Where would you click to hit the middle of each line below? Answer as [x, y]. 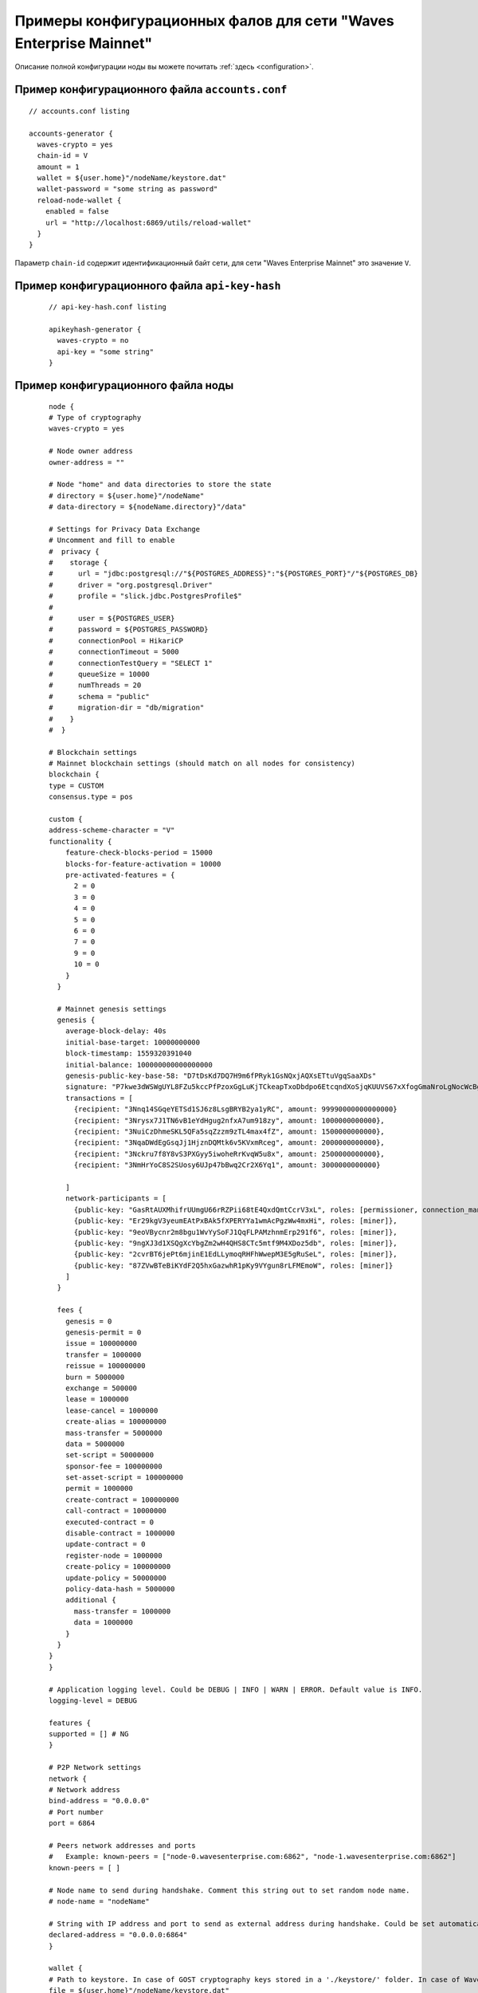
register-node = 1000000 [114, 1555]
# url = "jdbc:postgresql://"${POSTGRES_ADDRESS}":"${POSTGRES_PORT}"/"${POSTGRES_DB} [233, 574]
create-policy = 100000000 [118, 1567]
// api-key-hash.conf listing [108, 307]
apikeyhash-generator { [95, 330]
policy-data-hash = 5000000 [120, 1589]
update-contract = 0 [105, 1544]
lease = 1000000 [97, 1399]
